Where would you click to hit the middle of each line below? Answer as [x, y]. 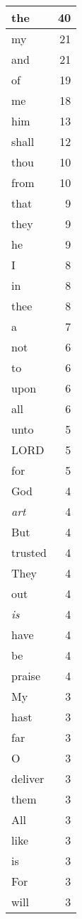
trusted [29, 552]
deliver [28, 778]
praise [26, 676]
